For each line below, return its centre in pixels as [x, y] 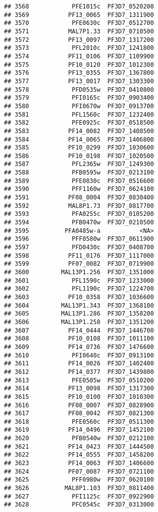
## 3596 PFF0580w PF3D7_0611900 [79, 239]
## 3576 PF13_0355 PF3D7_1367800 [79, 73]
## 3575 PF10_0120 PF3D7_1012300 [79, 65]
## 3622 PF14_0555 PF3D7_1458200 [79, 455]
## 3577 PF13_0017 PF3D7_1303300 [79, 81]
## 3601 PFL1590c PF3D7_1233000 [79, 280]
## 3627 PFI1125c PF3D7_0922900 [79, 496]
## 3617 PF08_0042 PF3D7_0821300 [79, 414]
